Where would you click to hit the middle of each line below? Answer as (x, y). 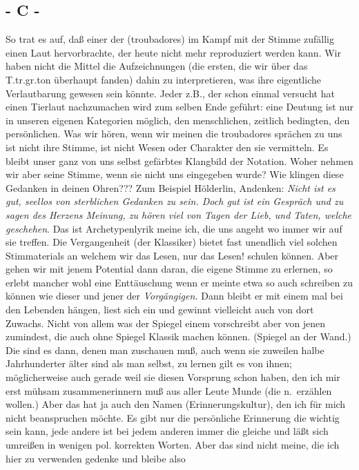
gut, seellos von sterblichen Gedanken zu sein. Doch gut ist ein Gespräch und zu (175, 201)
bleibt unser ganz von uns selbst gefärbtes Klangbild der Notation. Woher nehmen (179, 160)
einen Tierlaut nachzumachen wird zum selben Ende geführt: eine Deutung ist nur (179, 107)
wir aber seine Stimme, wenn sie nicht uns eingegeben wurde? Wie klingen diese (175, 174)
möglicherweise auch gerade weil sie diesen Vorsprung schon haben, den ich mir (173, 377)
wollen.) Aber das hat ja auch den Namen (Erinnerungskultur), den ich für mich (176, 404)
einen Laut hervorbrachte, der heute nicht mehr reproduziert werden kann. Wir (173, 52)
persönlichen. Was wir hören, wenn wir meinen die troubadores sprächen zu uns (174, 134)
